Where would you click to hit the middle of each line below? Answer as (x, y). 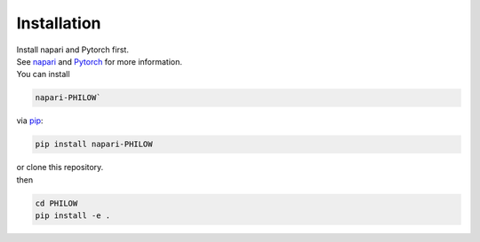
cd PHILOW (56, 203)
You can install (43, 74)
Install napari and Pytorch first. (72, 50)
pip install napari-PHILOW (94, 144)
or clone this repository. (60, 168)
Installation (59, 23)
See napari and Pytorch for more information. (99, 61)
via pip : (30, 121)
